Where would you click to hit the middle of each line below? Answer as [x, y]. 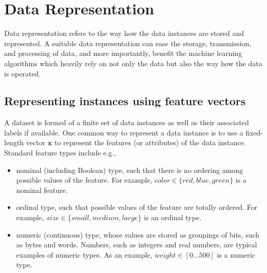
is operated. [23, 73]
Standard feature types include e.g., [60, 153]
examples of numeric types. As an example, [84, 254]
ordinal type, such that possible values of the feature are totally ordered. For [137, 207]
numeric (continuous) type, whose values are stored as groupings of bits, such [138, 234]
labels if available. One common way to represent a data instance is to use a [124, 132]
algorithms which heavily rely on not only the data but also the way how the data [133, 63]
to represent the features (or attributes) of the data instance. [150, 142]
